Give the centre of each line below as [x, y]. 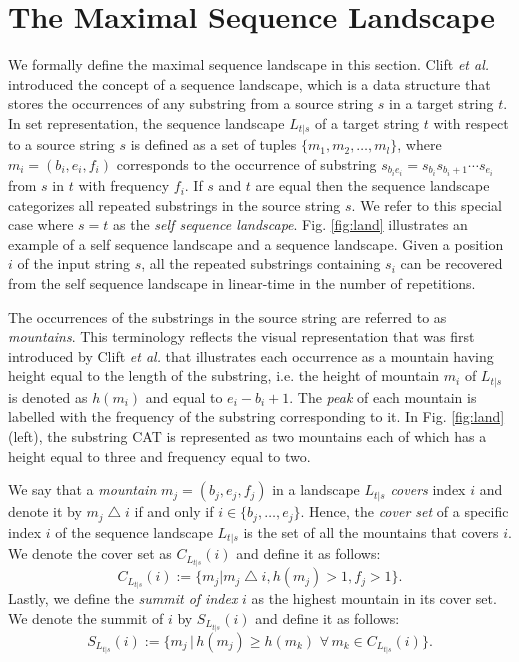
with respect [471, 122]
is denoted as [48, 396]
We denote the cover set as [90, 553]
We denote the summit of [86, 617]
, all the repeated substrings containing [261, 263]
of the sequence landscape [134, 531]
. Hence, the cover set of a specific [404, 511]
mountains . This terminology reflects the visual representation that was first [241, 336]
